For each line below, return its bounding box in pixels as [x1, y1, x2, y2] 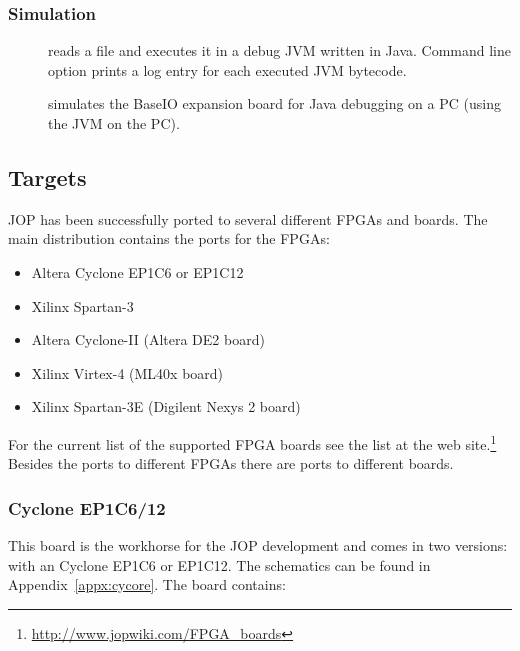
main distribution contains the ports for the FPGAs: [8, 228, 330, 249]
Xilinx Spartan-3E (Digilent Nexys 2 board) [31, 396, 301, 417]
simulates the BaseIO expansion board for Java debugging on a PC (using [48, 93, 501, 114]
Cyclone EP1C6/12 [8, 495, 166, 520]
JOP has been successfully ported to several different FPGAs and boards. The [8, 208, 488, 229]
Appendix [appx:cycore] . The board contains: [8, 574, 286, 595]
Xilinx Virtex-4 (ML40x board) [31, 362, 224, 383]
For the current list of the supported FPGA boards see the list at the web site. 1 [8, 430, 497, 454]
